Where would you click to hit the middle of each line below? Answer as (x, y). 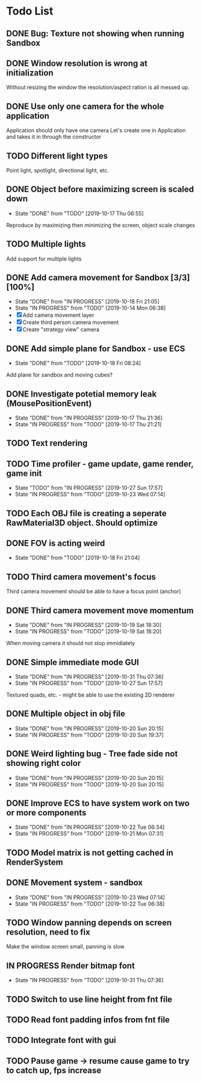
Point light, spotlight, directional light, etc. (58, 170)
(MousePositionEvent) (49, 403)
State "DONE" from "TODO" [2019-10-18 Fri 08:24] (78, 363)
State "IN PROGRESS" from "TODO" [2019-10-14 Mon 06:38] (90, 308)
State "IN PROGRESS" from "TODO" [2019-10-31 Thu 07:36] (89, 980)
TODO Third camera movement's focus (81, 576)
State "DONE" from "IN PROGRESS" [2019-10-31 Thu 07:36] (89, 677)
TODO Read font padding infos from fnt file (88, 1020)
